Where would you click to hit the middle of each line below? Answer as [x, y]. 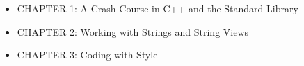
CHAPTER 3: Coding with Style [87, 55]
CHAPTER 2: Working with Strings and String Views [133, 31]
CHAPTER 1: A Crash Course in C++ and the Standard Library [158, 8]
